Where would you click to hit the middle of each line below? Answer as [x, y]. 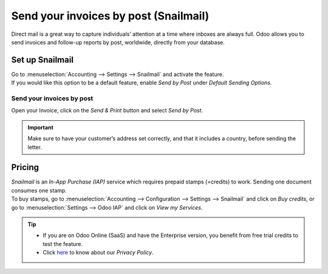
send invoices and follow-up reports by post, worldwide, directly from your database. [118, 42]
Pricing [25, 167]
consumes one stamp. [39, 190]
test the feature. [63, 244]
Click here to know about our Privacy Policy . [98, 253]
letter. [35, 147]
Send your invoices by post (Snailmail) [110, 16]
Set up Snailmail [43, 60]
